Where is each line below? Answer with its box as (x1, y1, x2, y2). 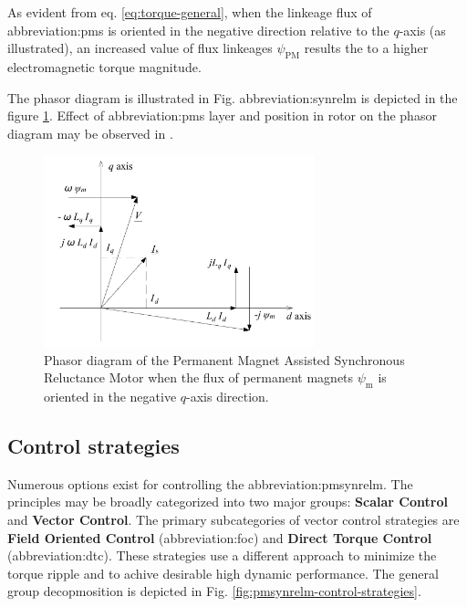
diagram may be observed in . (7, 123, 173, 142)
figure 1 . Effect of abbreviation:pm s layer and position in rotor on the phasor (7, 106, 437, 125)
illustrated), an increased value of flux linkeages (7, 38, 273, 58)
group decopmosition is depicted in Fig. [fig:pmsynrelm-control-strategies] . (7, 581, 421, 601)
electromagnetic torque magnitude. (7, 57, 202, 76)
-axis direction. (186, 387, 269, 406)
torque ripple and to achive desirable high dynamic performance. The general (7, 563, 439, 582)
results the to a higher (304, 38, 429, 58)
